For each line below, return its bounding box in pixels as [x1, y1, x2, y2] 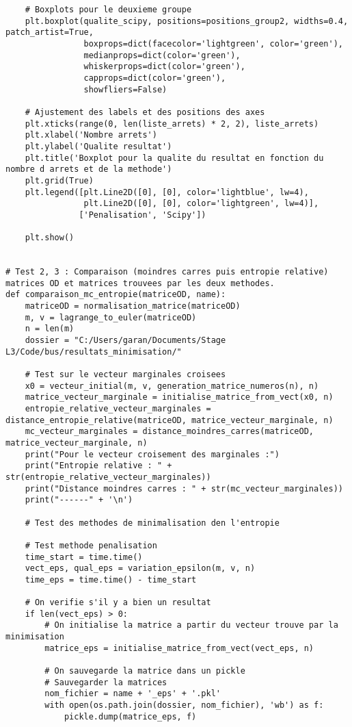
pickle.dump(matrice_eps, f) [64, 711, 197, 722]
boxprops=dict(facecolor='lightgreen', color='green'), [83, 38, 343, 49]
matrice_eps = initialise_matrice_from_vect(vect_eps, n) [44, 643, 314, 653]
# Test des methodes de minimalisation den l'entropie [25, 518, 280, 528]
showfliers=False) [83, 84, 167, 94]
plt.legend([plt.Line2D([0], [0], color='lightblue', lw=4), [25, 187, 309, 197]
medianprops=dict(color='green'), [83, 50, 241, 60]
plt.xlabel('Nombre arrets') [25, 130, 157, 140]
